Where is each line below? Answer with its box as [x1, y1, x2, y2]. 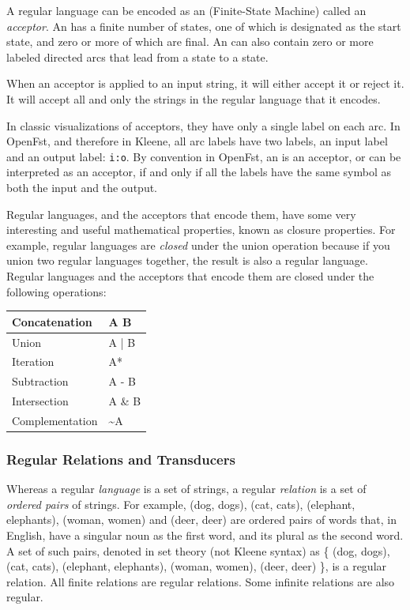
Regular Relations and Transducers [6, 449, 235, 469]
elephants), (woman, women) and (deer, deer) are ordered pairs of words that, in [6, 511, 397, 528]
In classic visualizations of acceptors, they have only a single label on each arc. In [6, 117, 401, 134]
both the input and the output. [6, 179, 158, 195]
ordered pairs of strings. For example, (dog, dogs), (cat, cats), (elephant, [6, 495, 355, 512]
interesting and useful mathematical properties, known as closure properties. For [6, 221, 396, 238]
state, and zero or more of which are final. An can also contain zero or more [6, 33, 374, 50]
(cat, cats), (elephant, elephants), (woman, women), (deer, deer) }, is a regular [6, 558, 387, 574]
